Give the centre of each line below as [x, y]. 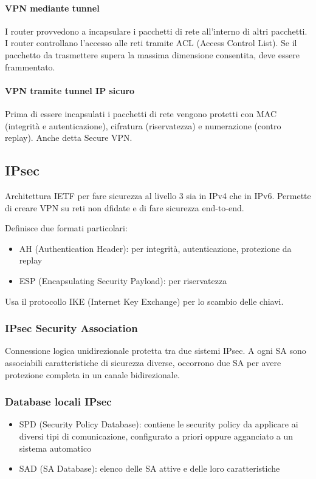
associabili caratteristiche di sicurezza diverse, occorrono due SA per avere [143, 362]
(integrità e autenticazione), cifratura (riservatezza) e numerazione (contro [143, 125]
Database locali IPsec [58, 402]
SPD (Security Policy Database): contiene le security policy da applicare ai [159, 424]
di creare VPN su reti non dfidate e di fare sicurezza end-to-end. [125, 207]
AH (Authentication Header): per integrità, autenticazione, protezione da [155, 248]
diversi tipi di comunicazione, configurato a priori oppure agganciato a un [156, 436]
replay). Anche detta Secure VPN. [69, 138]
